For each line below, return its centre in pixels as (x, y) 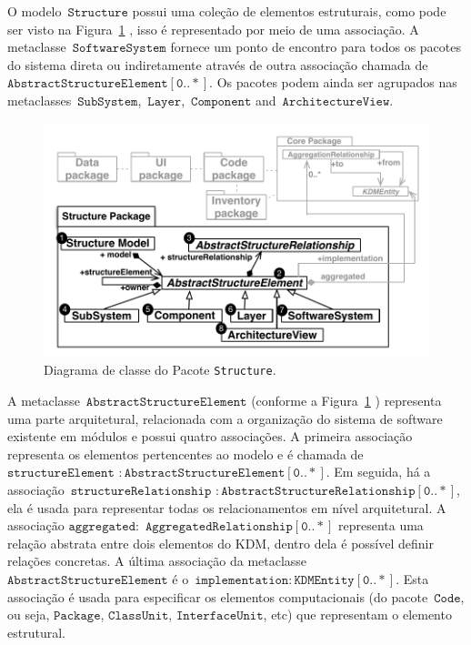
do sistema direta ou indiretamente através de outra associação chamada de (218, 64)
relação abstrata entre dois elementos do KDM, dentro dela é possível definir (220, 543)
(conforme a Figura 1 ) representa (346, 401)
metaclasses (40, 100)
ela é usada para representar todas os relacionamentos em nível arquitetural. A (227, 507)
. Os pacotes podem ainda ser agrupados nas (333, 82)
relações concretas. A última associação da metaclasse (157, 561)
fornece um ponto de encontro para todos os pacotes (316, 47)
